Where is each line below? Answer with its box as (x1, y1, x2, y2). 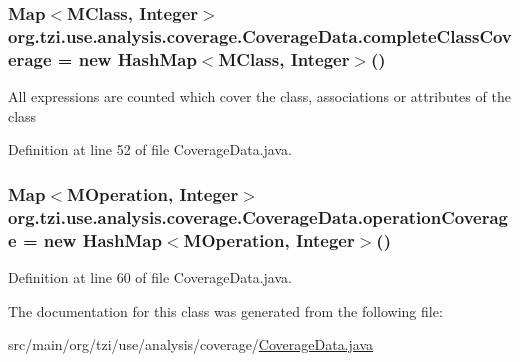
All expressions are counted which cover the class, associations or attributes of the (8, 86, 511, 107)
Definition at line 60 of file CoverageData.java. (8, 266, 292, 287)
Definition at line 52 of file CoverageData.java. (8, 139, 292, 160)
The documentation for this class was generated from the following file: (8, 300, 443, 321)
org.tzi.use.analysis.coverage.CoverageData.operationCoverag (8, 204, 509, 229)
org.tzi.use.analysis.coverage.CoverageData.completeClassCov (8, 23, 512, 48)
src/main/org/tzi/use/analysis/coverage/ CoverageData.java (8, 334, 374, 355)
